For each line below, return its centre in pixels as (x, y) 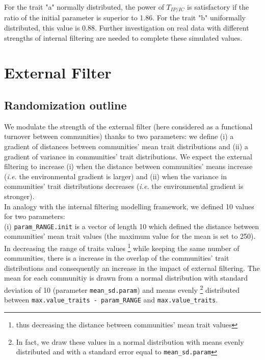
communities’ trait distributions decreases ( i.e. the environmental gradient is (124, 186)
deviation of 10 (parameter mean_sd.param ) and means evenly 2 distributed (122, 289)
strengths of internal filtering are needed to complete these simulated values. (123, 37)
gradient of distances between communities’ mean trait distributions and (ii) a (126, 146)
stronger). (19, 196)
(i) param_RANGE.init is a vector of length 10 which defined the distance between (132, 226)
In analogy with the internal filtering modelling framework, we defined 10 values (129, 206)
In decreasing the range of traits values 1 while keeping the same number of (122, 247)
